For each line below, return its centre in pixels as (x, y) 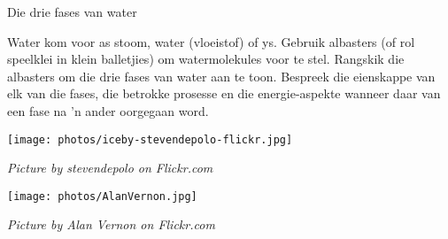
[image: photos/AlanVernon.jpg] (102, 196)
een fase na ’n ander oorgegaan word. (108, 110)
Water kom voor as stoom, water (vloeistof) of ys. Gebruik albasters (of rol (211, 41)
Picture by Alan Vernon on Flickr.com (111, 224)
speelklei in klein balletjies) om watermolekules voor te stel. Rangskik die (206, 59)
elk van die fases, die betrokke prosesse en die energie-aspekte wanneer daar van (224, 93)
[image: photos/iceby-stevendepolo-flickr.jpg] (150, 139)
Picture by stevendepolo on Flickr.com (110, 168)
